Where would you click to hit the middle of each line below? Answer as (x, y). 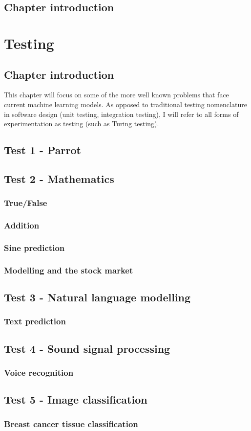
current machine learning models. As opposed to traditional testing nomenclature (125, 104)
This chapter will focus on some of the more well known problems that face (116, 95)
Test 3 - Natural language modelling (97, 297)
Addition (22, 225)
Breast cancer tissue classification (71, 423)
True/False (26, 203)
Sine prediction (34, 247)
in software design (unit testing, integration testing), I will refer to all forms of (121, 114)
